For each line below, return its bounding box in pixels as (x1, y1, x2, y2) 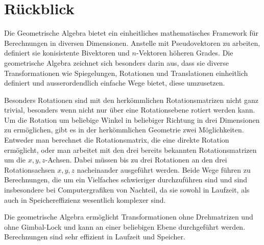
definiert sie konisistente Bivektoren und (4, 47, 130, 58)
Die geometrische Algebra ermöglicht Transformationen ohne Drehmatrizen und (4, 211, 253, 222)
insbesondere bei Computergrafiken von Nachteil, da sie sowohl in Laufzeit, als (4, 184, 250, 195)
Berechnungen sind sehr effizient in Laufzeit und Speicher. (4, 231, 185, 242)
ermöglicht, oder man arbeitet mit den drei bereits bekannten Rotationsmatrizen (4, 144, 257, 155)
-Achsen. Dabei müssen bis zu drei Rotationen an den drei (45, 154, 227, 165)
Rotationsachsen (4, 164, 55, 175)
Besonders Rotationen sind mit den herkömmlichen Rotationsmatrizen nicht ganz (4, 94, 258, 105)
